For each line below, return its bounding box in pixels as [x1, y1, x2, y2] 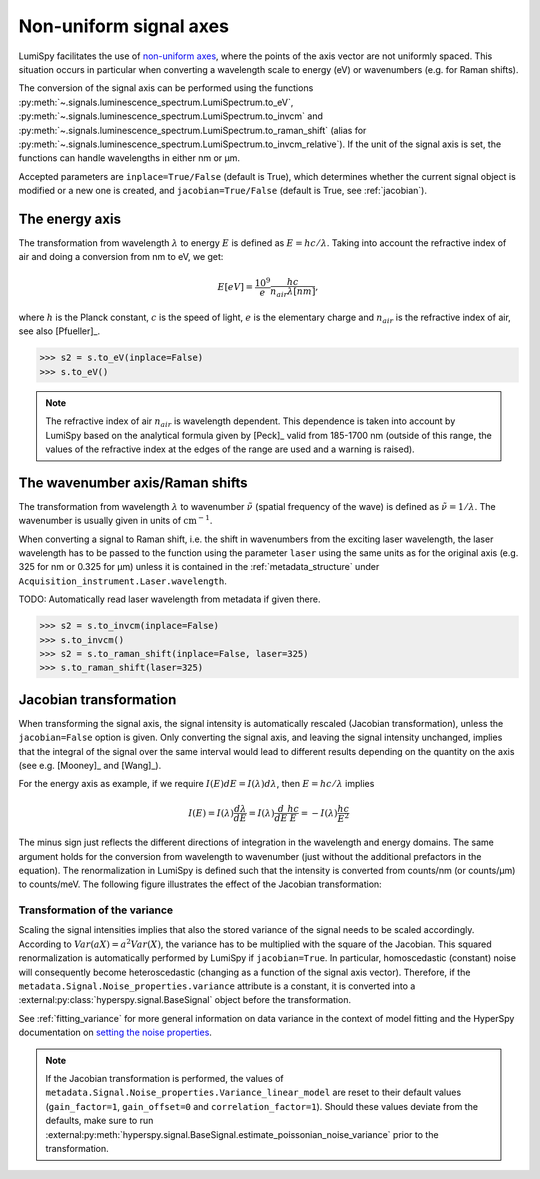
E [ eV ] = [217, 281, 254, 292]
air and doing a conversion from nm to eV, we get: [18, 251, 224, 263]
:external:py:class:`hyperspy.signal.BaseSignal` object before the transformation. [18, 994, 352, 1006]
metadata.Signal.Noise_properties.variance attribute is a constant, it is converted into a [18, 980, 416, 992]
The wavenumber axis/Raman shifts [18, 474, 249, 491]
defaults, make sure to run [45, 1115, 154, 1127]
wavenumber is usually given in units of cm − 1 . [18, 513, 213, 527]
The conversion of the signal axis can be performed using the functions [18, 82, 314, 94]
